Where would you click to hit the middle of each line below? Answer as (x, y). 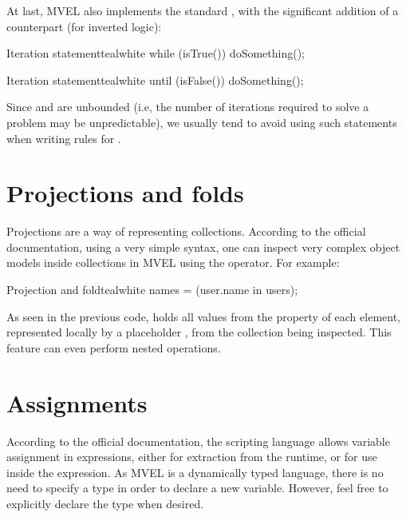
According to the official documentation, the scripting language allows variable (198, 441)
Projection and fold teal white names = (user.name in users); (152, 290)
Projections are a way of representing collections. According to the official (186, 231)
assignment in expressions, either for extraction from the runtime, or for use (192, 457)
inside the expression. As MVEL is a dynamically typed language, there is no (195, 472)
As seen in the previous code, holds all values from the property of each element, (204, 316)
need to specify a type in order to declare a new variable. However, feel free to (197, 488)
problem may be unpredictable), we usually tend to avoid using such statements (202, 122)
